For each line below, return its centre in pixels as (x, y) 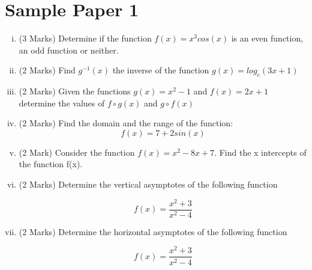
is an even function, (267, 38)
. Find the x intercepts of (260, 152)
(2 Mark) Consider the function (77, 152)
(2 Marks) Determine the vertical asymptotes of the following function (148, 184)
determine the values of (62, 103)
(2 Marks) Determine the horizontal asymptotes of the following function (153, 231)
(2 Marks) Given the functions (75, 91)
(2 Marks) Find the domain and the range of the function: (126, 123)
